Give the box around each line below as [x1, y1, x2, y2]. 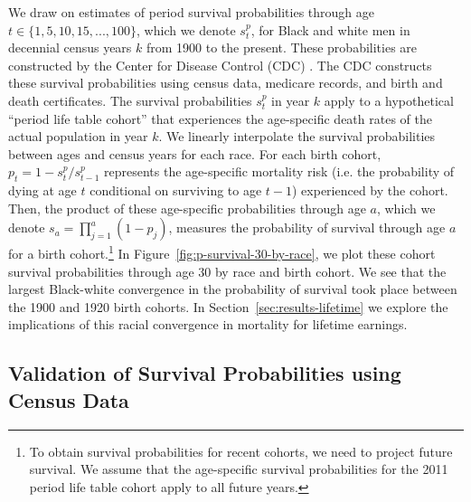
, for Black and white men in [250, 20, 410, 39]
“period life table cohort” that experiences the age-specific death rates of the [8, 109, 432, 128]
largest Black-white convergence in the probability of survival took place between [8, 279, 457, 298]
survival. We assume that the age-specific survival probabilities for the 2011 [29, 459, 448, 478]
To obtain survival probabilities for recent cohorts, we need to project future [29, 441, 453, 460]
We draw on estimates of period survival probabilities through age [8, 3, 374, 21]
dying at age [8, 181, 77, 200]
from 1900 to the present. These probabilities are [146, 38, 418, 57]
